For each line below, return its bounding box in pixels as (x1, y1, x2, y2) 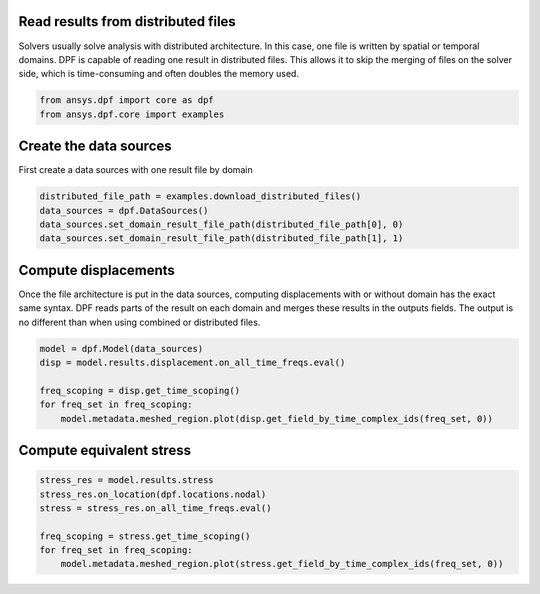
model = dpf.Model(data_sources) (39, 343, 204, 354)
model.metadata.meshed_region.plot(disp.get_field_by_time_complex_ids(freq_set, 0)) (60, 413, 494, 424)
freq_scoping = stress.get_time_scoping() (39, 530, 251, 542)
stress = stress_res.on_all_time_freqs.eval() (39, 502, 272, 514)
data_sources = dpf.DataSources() (39, 205, 209, 216)
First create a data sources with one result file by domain (18, 164, 254, 176)
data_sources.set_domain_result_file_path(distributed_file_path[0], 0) (39, 218, 404, 230)
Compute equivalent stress (18, 441, 192, 459)
